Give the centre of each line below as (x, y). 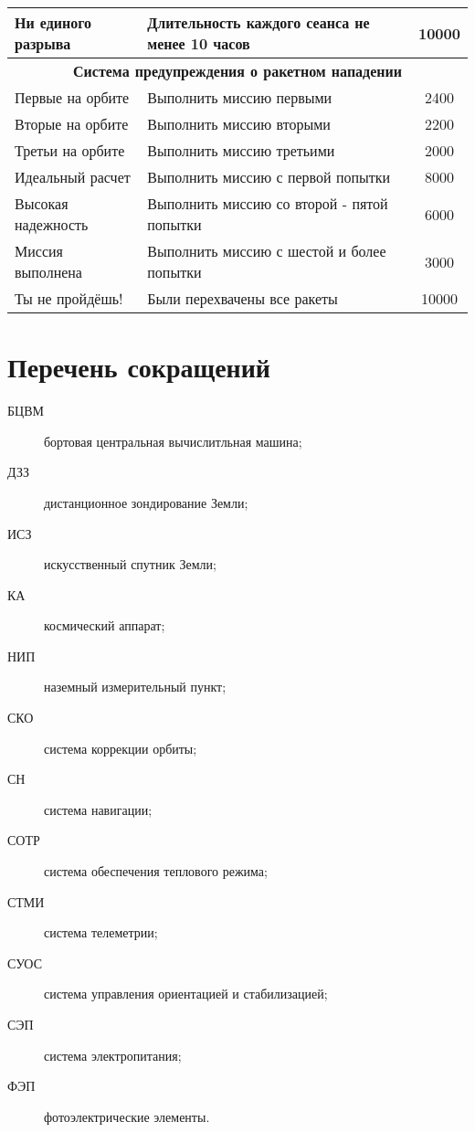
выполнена (48, 272)
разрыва (43, 43)
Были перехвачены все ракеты (243, 298)
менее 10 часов (199, 43)
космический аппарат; (105, 625)
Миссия (39, 251)
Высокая (42, 203)
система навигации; (98, 809)
